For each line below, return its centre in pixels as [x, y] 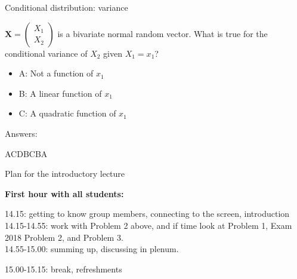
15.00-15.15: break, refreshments [64, 269]
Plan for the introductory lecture [65, 174]
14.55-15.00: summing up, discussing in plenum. [92, 249]
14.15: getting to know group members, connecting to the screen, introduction [147, 214]
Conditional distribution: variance [66, 7]
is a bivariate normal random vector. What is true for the [163, 33]
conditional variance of [46, 53]
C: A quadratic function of [67, 113]
